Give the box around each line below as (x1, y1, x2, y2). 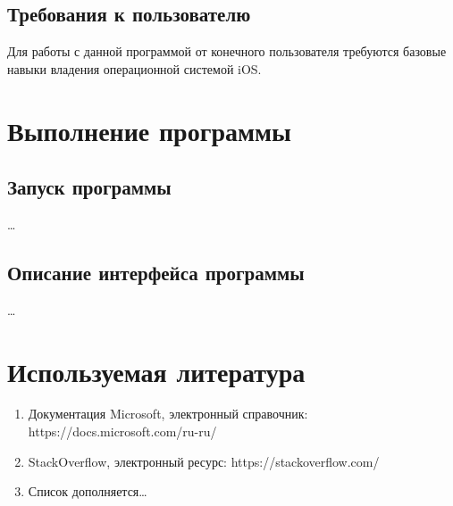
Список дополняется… (28, 482, 147, 501)
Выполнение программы (7, 112, 291, 148)
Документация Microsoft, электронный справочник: (28, 404, 308, 423)
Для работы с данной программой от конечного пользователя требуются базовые (7, 42, 447, 61)
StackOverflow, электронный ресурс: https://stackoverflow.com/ (28, 452, 380, 470)
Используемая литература (7, 353, 306, 389)
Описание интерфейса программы (7, 258, 305, 286)
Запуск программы (7, 173, 172, 201)
